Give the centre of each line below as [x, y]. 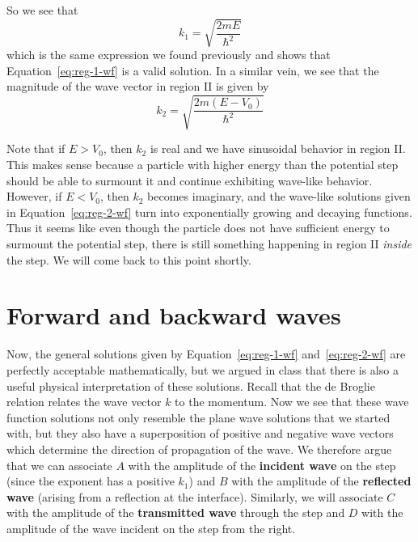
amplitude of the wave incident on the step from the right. [151, 528]
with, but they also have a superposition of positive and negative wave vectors [200, 433]
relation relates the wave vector [84, 402]
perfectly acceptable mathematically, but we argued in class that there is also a [203, 369]
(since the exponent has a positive [91, 481]
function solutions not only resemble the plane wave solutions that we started [198, 417]
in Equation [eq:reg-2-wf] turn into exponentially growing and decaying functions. [209, 212]
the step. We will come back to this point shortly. [129, 259]
